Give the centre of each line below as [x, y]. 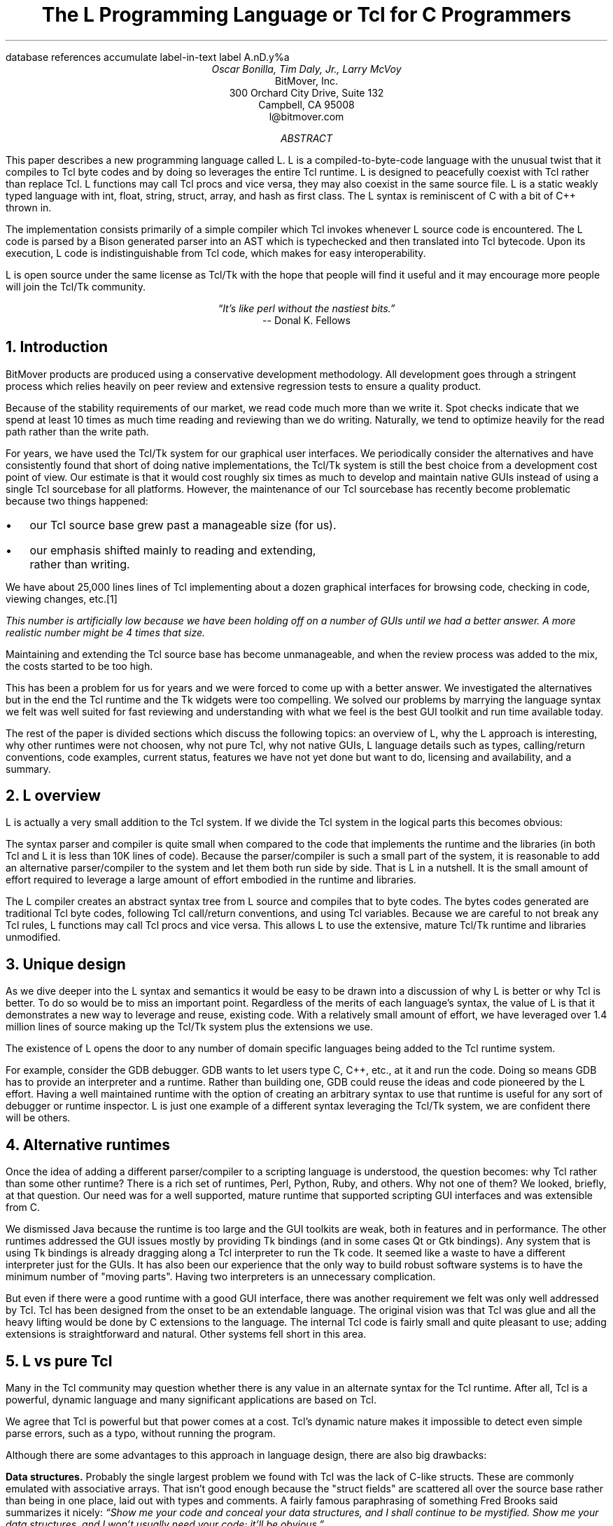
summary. [28, 769]
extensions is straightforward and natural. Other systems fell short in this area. [186, 1334]
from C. [23, 1207]
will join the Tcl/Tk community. [76, 286]
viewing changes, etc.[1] [62, 598]
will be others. [38, 1118]
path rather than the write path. [77, 431]
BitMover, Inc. [306, 80]
